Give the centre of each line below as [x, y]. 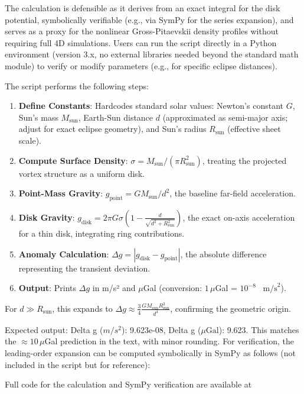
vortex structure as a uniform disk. [81, 173]
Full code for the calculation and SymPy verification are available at [128, 384]
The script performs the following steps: [77, 85]
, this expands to [82, 308]
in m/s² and [114, 288]
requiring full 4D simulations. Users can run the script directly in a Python [141, 42]
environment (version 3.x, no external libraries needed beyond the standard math [152, 54]
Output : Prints [48, 288]
